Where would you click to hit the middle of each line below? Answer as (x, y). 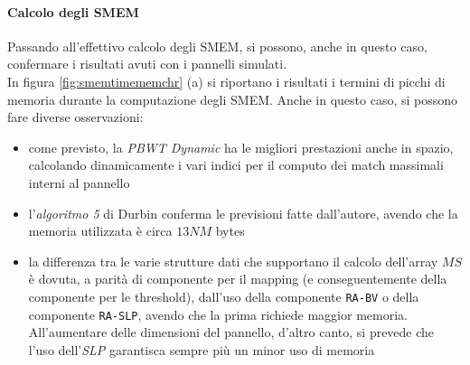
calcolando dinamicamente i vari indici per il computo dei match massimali (236, 165)
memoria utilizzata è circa (100, 231)
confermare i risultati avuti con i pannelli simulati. (147, 64)
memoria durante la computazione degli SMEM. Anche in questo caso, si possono (233, 99)
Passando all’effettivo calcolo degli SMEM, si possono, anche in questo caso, (217, 46)
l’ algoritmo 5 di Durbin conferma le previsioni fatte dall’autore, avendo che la (243, 213)
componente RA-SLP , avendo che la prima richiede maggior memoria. (218, 314)
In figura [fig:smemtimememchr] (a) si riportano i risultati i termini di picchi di (226, 81)
